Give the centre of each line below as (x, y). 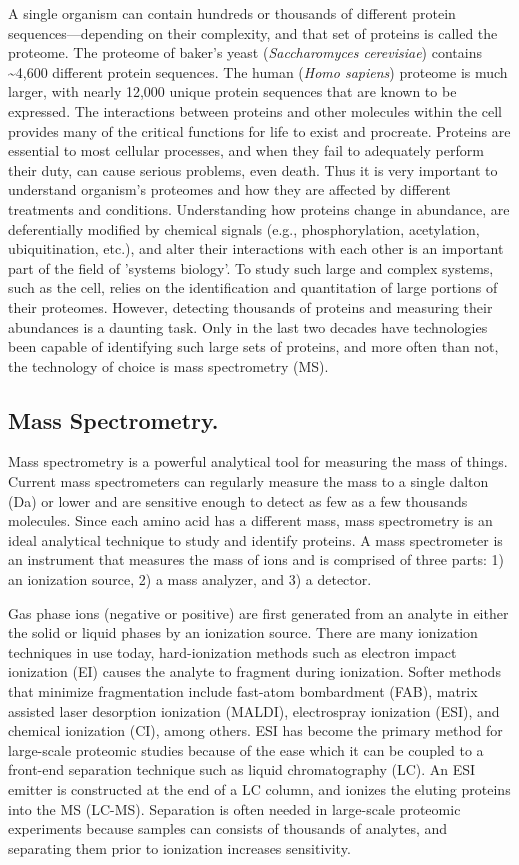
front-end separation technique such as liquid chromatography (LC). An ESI (242, 769)
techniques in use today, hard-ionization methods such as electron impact (232, 651)
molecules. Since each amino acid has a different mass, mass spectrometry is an (250, 520)
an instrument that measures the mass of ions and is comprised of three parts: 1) (256, 559)
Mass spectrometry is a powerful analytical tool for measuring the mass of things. (258, 461)
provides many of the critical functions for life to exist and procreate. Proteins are (259, 130)
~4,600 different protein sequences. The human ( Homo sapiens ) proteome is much (258, 71)
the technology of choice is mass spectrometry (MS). (168, 365)
